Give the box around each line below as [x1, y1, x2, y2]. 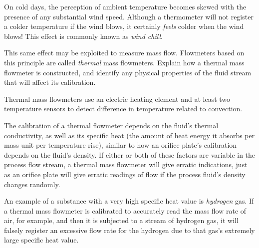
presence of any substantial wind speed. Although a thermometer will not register [4, 11, 254, 21]
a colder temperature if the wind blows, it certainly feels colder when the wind [4, 21, 244, 31]
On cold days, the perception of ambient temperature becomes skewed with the [4, 1, 247, 11]
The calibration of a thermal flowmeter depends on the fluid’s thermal [4, 120, 219, 130]
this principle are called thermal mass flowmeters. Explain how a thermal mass [4, 57, 245, 67]
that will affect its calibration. [4, 77, 96, 87]
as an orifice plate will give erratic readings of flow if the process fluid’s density [4, 169, 246, 179]
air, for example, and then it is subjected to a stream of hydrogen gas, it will [4, 215, 239, 226]
